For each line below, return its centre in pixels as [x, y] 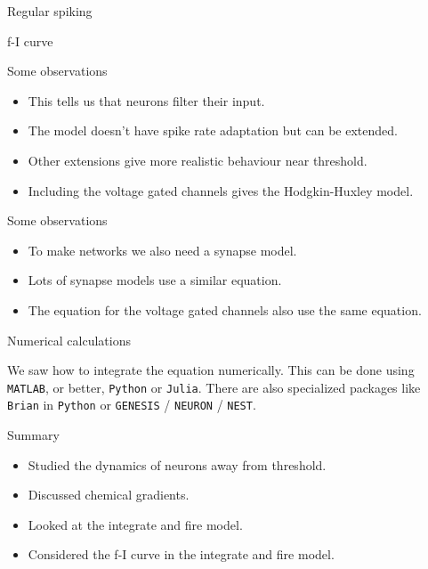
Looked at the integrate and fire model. [135, 524]
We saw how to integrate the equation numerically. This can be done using [211, 370]
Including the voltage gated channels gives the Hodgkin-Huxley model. [221, 190]
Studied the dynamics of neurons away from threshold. [177, 464]
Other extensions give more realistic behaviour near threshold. [198, 160]
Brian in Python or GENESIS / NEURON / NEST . [132, 405]
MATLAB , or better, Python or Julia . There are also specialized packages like [214, 387]
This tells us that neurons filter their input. [146, 100]
